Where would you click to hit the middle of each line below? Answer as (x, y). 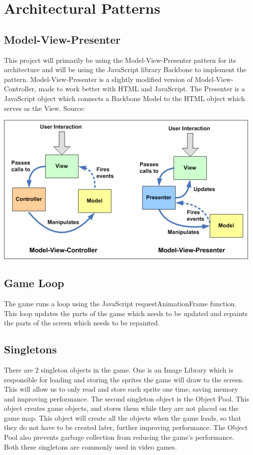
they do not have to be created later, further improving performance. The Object (126, 427)
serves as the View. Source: (45, 108)
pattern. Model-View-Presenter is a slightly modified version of (98, 79)
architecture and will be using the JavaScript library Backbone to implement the (125, 69)
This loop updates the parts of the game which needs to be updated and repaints (126, 313)
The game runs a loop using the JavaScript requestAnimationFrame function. (120, 303)
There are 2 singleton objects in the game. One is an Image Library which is (119, 369)
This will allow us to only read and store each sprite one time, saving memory (121, 389)
